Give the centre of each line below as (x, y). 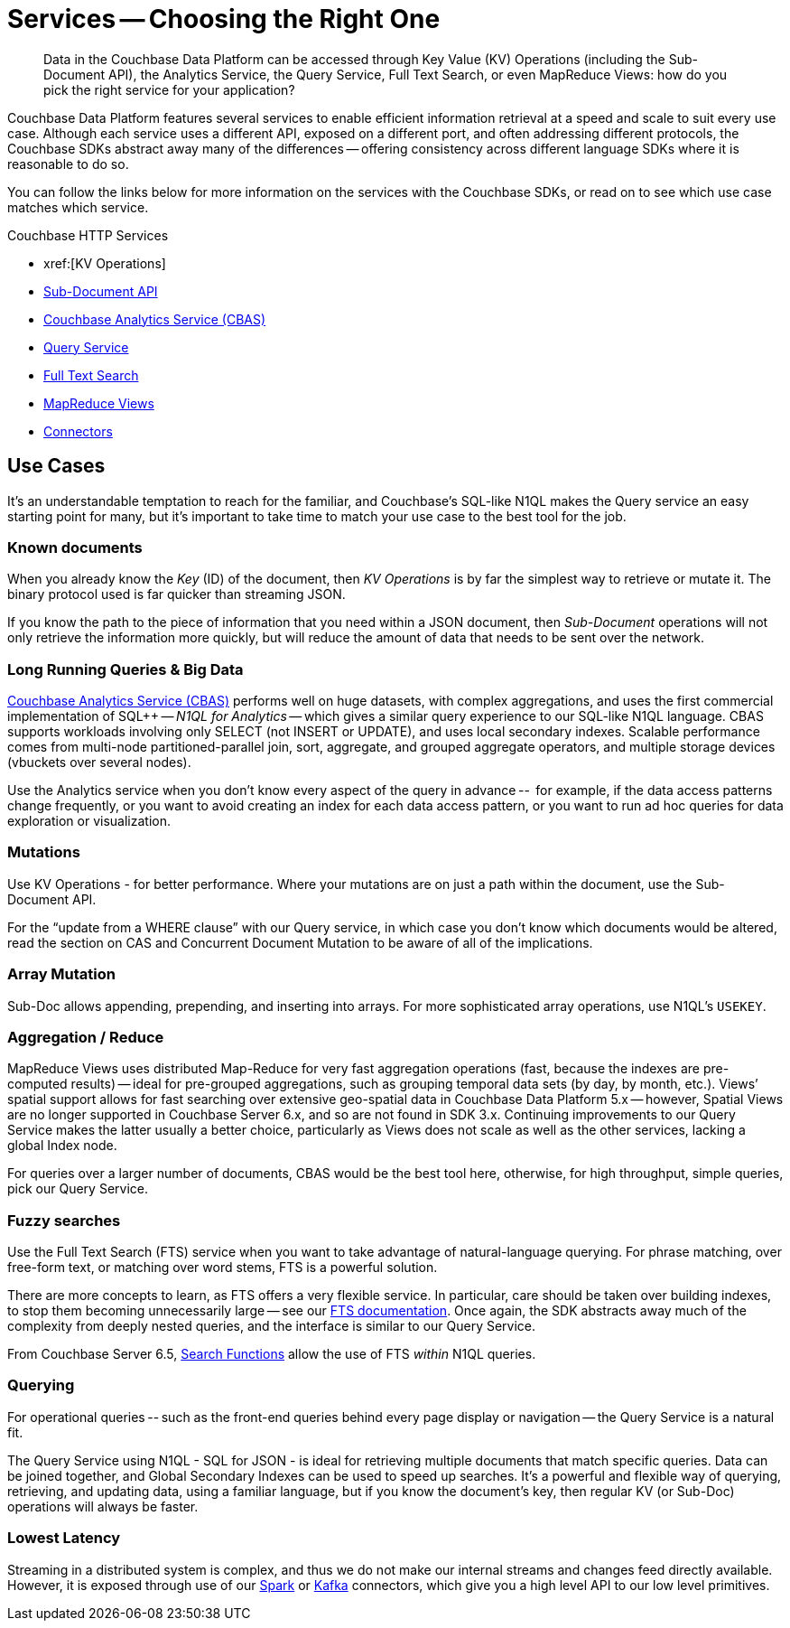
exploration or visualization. (89, 821)
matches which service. (78, 207)
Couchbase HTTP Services (88, 235)
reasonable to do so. (68, 164)
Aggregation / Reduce (86, 1037)
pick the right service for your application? (169, 89)
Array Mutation (62, 974)
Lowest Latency (64, 1538)
